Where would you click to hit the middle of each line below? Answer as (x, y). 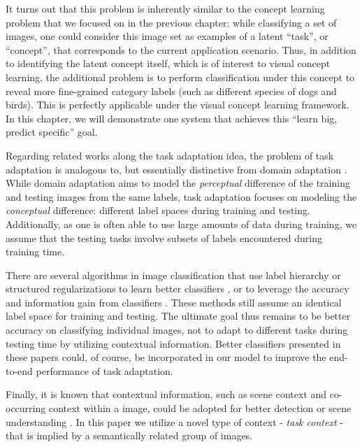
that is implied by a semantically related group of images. (129, 435)
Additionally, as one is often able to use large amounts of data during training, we (181, 223)
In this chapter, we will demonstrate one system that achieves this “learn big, (172, 118)
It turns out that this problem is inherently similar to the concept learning (165, 8)
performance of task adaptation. (104, 370)
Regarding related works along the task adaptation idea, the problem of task (170, 155)
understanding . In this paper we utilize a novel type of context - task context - (174, 421)
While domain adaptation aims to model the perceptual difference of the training (178, 183)
